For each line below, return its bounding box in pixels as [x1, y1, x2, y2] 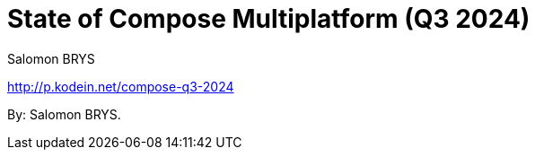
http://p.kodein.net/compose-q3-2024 [7, 78, 234, 94]
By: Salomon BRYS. [7, 106, 121, 122]
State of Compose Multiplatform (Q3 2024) [7, 4, 531, 34]
